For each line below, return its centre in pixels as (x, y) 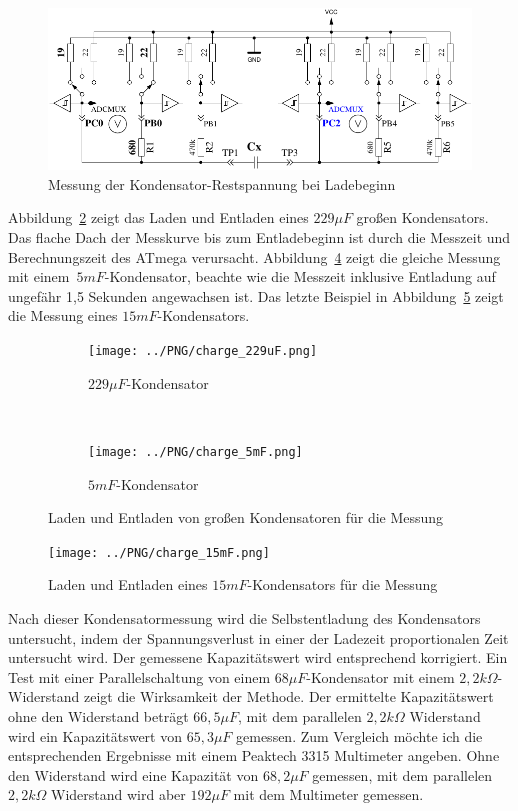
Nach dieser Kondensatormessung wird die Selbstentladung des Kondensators (244, 617)
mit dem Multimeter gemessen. (328, 794)
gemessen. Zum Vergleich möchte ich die (359, 735)
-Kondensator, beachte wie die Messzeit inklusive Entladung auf (300, 276)
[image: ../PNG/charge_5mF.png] (195, 451)
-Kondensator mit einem (380, 676)
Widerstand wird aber (118, 794)
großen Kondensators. (422, 217)
